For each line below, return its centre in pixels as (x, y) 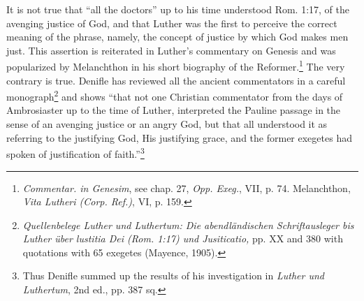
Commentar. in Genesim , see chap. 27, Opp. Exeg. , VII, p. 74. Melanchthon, (187, 188)
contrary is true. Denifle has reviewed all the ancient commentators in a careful (176, 80)
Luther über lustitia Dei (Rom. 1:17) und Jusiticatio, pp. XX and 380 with (183, 238)
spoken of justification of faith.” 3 (75, 153)
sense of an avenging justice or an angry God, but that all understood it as (167, 124)
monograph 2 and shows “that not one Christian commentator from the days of (175, 95)
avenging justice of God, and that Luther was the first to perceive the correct (172, 23)
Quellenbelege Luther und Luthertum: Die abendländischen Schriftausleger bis (188, 225)
